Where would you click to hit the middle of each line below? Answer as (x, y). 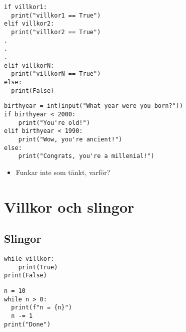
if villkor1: (25, 7)
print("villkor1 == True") (56, 15)
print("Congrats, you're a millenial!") (86, 156)
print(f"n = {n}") (42, 308)
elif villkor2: (29, 24)
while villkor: (29, 259)
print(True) (38, 267)
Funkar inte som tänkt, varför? (63, 172)
